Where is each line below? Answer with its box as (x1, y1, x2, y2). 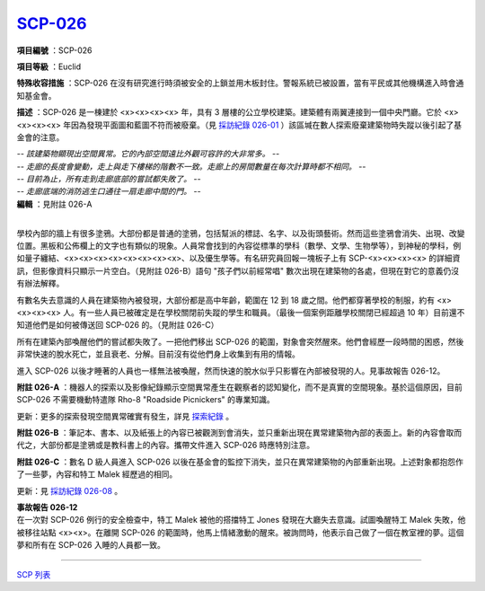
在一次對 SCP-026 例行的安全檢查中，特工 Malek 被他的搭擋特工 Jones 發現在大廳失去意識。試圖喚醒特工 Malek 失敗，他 (16, 515, 466, 525)
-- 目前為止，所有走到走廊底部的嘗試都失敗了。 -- (16, 173, 201, 184)
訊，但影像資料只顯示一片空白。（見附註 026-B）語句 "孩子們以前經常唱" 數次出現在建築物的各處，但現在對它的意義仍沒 (16, 265, 460, 276)
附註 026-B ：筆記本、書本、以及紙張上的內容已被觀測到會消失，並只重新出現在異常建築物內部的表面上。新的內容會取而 (16, 428, 463, 438)
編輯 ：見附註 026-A (16, 198, 93, 209)
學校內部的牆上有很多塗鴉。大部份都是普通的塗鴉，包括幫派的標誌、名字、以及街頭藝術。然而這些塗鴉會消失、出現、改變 (16, 227, 465, 238)
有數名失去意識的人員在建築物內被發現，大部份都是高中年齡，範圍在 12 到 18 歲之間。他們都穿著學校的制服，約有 (16, 295, 436, 305)
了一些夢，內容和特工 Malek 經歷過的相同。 (16, 469, 178, 480)
